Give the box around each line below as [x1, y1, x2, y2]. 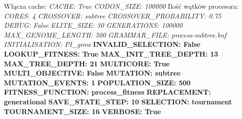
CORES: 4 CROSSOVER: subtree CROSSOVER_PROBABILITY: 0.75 [4, 10, 221, 20]
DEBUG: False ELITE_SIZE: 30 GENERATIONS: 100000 [4, 20, 183, 30]
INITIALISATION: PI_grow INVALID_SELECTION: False [4, 39, 200, 49]
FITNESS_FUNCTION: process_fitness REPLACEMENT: [4, 87, 211, 97]
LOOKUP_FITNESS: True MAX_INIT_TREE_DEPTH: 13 [4, 48, 219, 59]
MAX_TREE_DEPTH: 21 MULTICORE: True [4, 58, 170, 68]
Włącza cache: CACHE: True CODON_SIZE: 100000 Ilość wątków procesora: [4, 1, 239, 11]
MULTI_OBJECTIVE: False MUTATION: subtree [4, 68, 181, 78]
